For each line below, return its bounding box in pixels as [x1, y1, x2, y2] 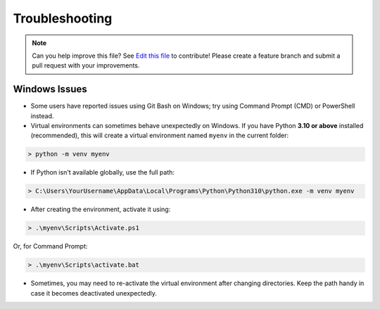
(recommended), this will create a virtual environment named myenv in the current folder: [30, 131, 289, 140]
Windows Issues [13, 83, 87, 95]
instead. [30, 111, 54, 120]
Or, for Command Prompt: [13, 242, 88, 251]
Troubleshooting [13, 11, 113, 26]
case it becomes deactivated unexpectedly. [30, 289, 158, 297]
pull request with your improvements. [32, 61, 140, 70]
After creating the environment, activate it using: [30, 205, 171, 214]
